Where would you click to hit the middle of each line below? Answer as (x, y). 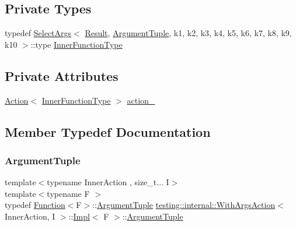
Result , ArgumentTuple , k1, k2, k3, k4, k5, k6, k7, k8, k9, (188, 33)
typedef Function (35, 205)
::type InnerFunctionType (76, 44)
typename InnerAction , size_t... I (108, 182)
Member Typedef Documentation (108, 131)
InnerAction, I (30, 216)
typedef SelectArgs (38, 33)
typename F (68, 193)
